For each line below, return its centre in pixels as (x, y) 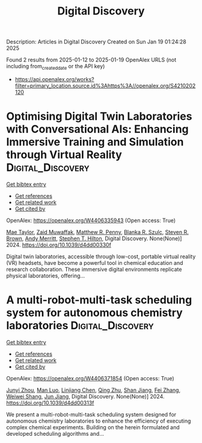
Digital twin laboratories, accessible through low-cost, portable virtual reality (101, 256)
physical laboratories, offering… (46, 276)
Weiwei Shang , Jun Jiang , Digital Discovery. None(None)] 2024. (85, 396)
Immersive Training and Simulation (95, 142)
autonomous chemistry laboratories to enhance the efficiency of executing (99, 421)
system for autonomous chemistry (95, 313)
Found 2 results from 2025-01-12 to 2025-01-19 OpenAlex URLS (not (91, 60)
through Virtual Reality (64, 155)
